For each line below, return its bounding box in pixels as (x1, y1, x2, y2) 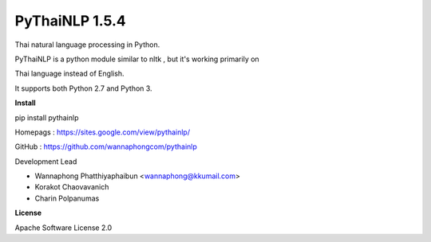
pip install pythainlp (14, 112, 79, 123)
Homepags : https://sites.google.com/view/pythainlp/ (14, 127, 191, 137)
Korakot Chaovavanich (34, 182, 109, 192)
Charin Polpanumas (34, 193, 100, 203)
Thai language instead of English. (14, 68, 125, 79)
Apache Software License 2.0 (14, 223, 113, 232)
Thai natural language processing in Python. (14, 40, 160, 49)
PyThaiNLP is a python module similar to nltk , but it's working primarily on (14, 54, 259, 64)
